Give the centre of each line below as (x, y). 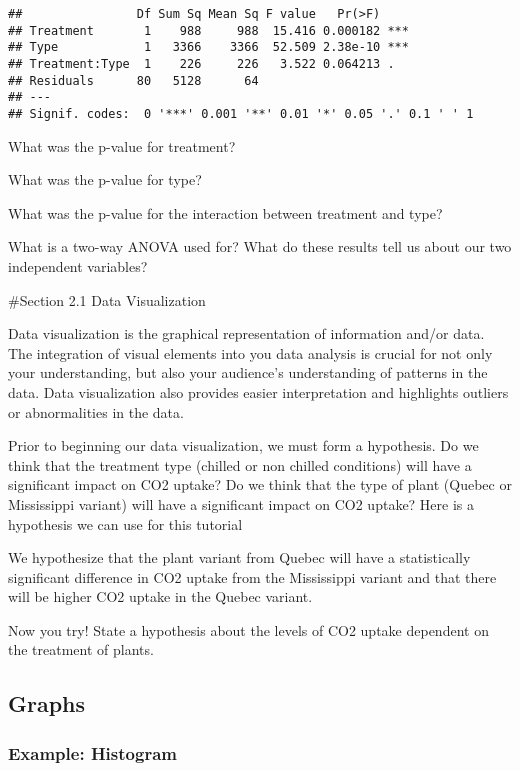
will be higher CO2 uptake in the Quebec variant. (160, 596)
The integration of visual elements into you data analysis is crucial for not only (250, 352)
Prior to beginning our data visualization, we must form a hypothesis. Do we (243, 445)
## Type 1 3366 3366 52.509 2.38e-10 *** (208, 47)
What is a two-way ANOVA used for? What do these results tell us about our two (260, 246)
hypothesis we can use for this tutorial (125, 523)
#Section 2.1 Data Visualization (107, 299)
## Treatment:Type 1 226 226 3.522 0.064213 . (201, 63)
